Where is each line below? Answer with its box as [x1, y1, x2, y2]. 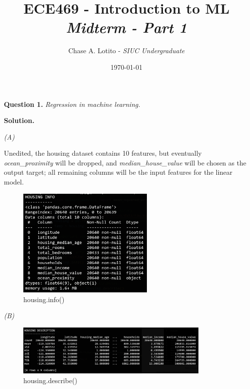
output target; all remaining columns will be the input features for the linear [4, 167, 232, 177]
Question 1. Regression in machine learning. [4, 99, 141, 109]
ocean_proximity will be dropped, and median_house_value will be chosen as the [4, 157, 247, 167]
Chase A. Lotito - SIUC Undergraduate [68, 45, 185, 56]
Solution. [4, 115, 35, 125]
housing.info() [23, 294, 65, 304]
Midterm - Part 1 [66, 17, 187, 38]
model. [4, 177, 24, 187]
